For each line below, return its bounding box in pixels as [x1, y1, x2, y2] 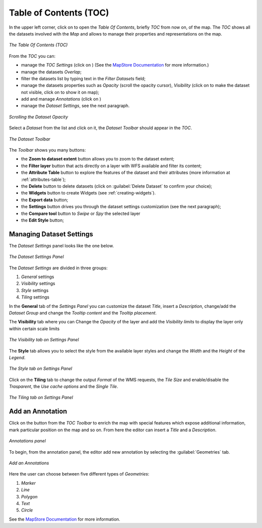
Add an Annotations [9, 460, 49, 466]
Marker [21, 480, 36, 486]
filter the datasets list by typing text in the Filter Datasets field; [21, 75, 146, 81]
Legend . [9, 354, 26, 360]
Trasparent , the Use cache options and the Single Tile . [9, 384, 118, 389]
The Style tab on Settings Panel [9, 366, 72, 371]
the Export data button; [21, 197, 68, 203]
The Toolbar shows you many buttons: [9, 147, 86, 153]
